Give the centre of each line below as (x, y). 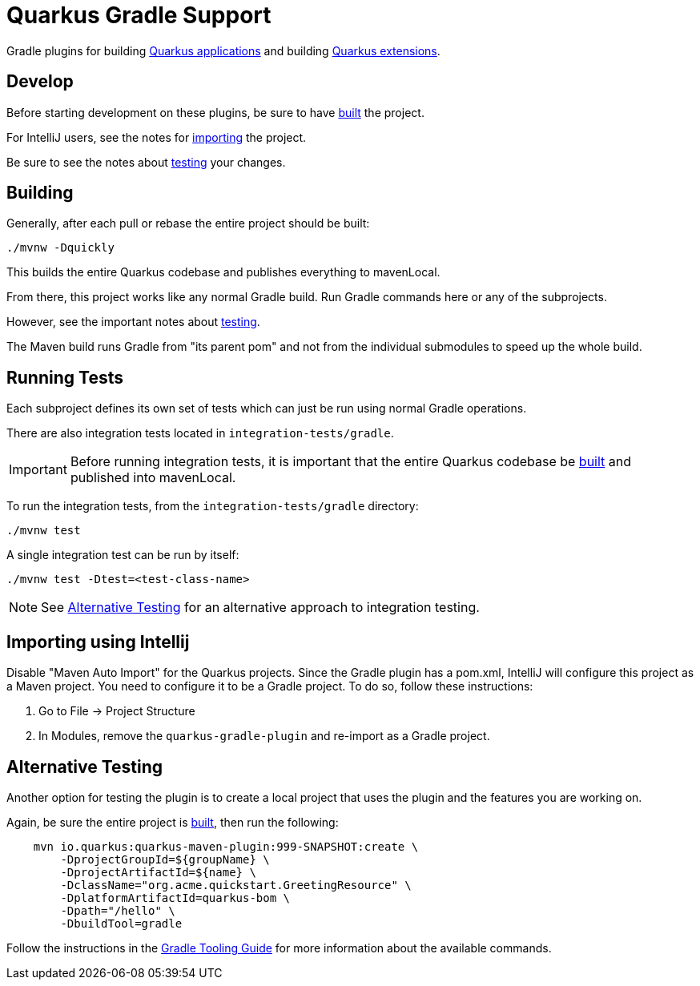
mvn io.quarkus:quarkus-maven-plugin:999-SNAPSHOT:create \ (226, 846)
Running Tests (65, 377)
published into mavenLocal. (153, 478)
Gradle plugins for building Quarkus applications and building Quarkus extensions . (223, 50)
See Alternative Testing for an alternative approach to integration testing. (260, 608)
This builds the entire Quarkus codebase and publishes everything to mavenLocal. (223, 272)
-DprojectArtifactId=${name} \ (158, 872)
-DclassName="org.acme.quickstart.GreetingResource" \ (236, 885)
